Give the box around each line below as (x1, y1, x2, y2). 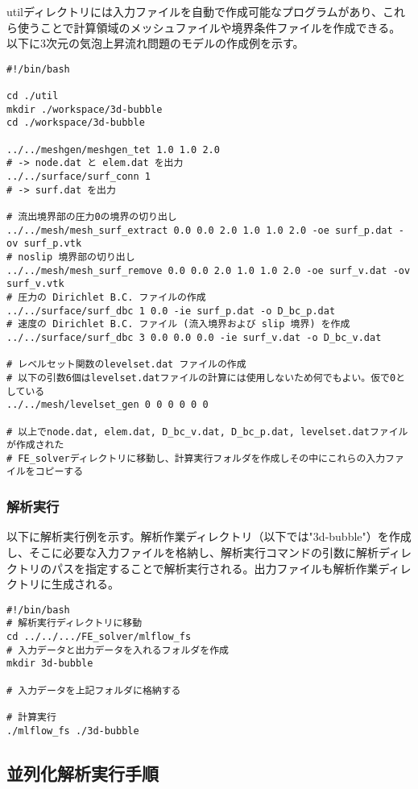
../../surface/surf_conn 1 (6, 171, 151, 183)
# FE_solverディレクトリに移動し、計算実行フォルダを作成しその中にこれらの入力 (6, 452, 386, 464)
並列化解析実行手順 (6, 760, 159, 785)
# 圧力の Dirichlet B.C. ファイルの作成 (6, 291, 206, 303)
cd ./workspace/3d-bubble (6, 117, 145, 129)
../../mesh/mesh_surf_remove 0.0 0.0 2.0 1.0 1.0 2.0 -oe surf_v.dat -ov (6, 264, 411, 276)
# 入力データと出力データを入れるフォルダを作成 (6, 644, 229, 656)
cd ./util (6, 90, 59, 102)
